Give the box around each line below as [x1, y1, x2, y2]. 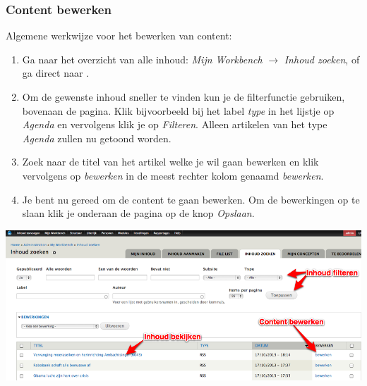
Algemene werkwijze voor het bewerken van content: [6, 28, 232, 43]
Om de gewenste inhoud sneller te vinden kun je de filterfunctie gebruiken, [22, 89, 345, 104]
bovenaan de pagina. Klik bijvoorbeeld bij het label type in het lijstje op [22, 103, 335, 118]
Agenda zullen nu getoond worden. [22, 130, 172, 145]
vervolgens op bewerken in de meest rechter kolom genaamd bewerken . [22, 168, 324, 182]
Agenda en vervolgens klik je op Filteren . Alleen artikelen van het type [22, 117, 327, 132]
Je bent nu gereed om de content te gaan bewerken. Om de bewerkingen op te [22, 192, 360, 206]
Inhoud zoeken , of [284, 51, 360, 66]
